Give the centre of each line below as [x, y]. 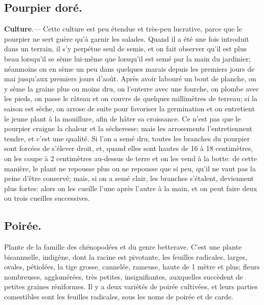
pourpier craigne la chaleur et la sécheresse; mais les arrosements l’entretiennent [128, 128]
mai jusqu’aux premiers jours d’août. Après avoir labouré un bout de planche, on [130, 79]
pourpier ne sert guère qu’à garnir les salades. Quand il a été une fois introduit [127, 38]
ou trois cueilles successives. [47, 198]
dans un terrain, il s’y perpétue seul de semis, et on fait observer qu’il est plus [125, 49]
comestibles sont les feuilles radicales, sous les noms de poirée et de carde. [119, 297]
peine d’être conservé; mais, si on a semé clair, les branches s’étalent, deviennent [129, 178]
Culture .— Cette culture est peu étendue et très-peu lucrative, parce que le [123, 29]
